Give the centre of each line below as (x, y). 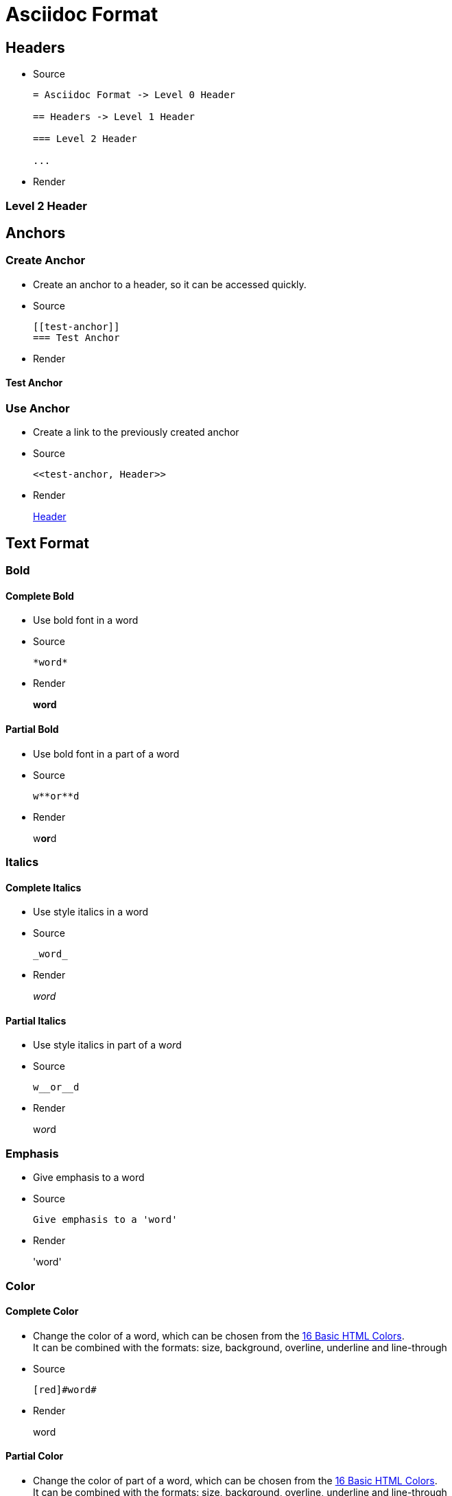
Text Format (47, 543)
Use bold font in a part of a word (106, 753)
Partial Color (35, 1456)
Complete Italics (44, 887)
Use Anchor (38, 408)
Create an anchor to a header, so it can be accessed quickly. (170, 284)
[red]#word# (65, 1389)
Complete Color (42, 1311)
